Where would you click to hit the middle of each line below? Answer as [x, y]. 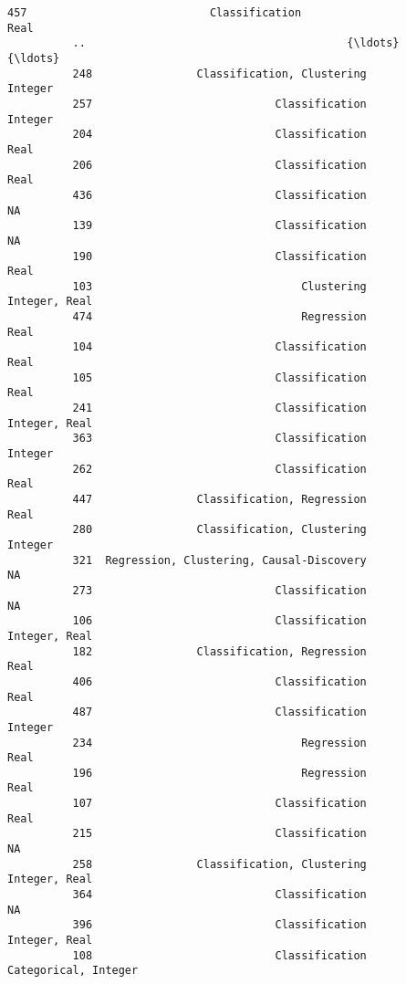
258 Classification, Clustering [219, 864]
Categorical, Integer [73, 971]
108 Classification [219, 955]
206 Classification [219, 165]
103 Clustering [219, 286]
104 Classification [219, 347]
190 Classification [219, 256]
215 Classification [219, 834]
